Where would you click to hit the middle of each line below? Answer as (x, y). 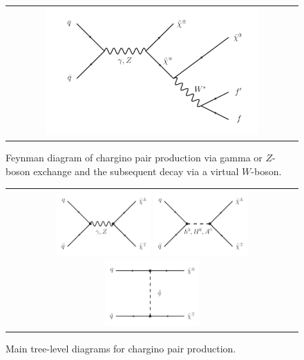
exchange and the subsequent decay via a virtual (136, 171)
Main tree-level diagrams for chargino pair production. (121, 348)
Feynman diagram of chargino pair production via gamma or (134, 158)
